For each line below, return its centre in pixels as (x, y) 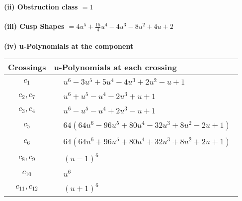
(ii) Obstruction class (41, 6)
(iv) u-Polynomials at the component (69, 46)
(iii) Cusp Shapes (34, 26)
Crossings (27, 67)
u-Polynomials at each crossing (115, 67)
